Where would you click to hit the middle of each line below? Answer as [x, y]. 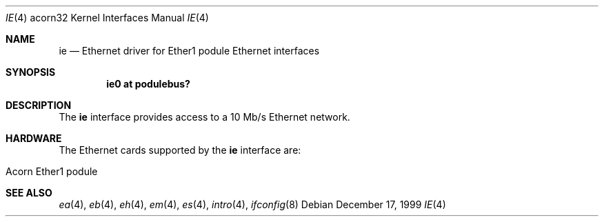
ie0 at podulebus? [148, 84]
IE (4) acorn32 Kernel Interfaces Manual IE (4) [107, 18]
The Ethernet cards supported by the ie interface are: [180, 150]
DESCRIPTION [39, 105]
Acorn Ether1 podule [52, 171]
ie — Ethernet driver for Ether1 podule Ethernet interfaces [189, 51]
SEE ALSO [29, 193]
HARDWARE [34, 138]
